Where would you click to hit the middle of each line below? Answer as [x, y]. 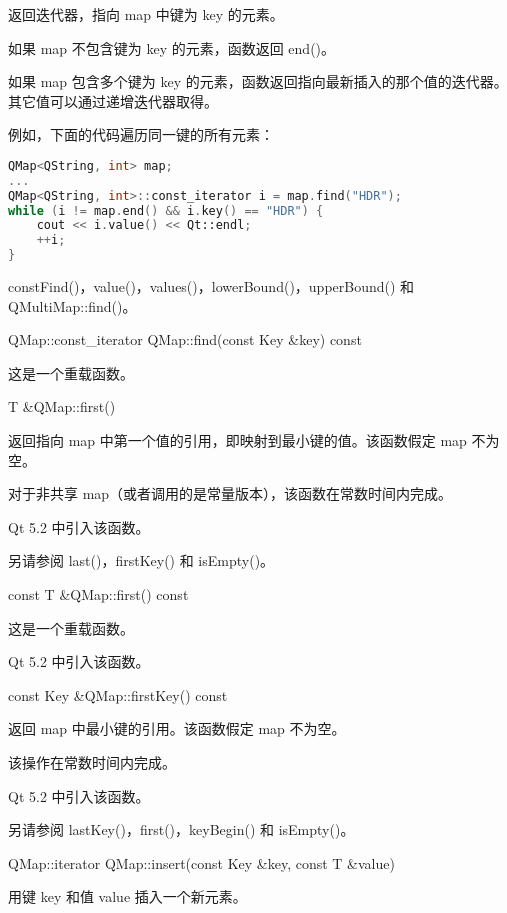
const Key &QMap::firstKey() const [118, 694]
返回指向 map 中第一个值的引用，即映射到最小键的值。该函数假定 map [237, 440]
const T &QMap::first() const [98, 594]
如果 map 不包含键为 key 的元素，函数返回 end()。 [172, 47]
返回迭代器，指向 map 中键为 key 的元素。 [146, 14]
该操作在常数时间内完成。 [92, 762]
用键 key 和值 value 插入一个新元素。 [127, 896]
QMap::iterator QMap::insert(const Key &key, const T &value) [201, 862]
